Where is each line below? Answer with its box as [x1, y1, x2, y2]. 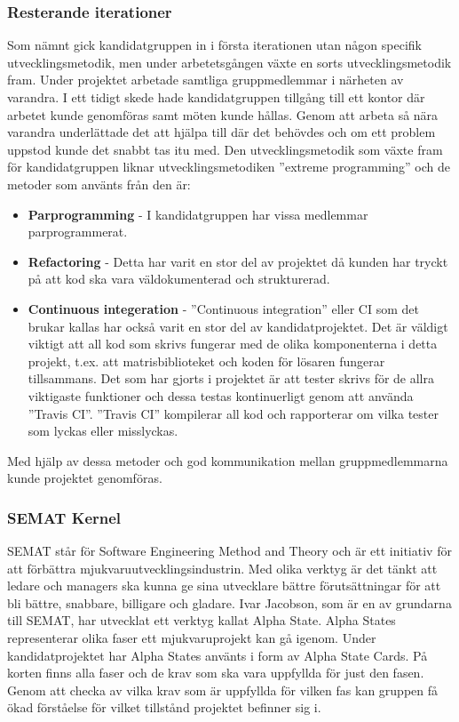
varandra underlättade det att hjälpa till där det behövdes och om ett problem [7, 123, 436, 141]
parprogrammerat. [28, 222, 128, 241]
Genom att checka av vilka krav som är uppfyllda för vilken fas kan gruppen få [7, 680, 439, 699]
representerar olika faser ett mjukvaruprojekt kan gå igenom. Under [7, 629, 376, 647]
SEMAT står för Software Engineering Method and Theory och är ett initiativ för [7, 541, 452, 560]
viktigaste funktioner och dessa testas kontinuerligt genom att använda [28, 386, 414, 405]
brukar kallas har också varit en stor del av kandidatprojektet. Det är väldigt [28, 317, 448, 335]
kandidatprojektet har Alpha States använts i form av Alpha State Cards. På [7, 646, 428, 664]
